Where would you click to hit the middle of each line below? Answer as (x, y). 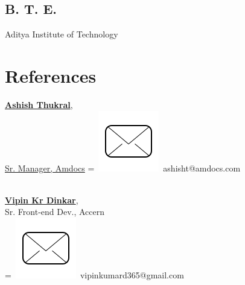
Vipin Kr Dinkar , (42, 200)
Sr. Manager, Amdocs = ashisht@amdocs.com (123, 168)
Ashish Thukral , (39, 104)
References (51, 75)
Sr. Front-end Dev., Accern (55, 212)
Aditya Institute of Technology (62, 34)
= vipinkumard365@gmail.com (94, 274)
